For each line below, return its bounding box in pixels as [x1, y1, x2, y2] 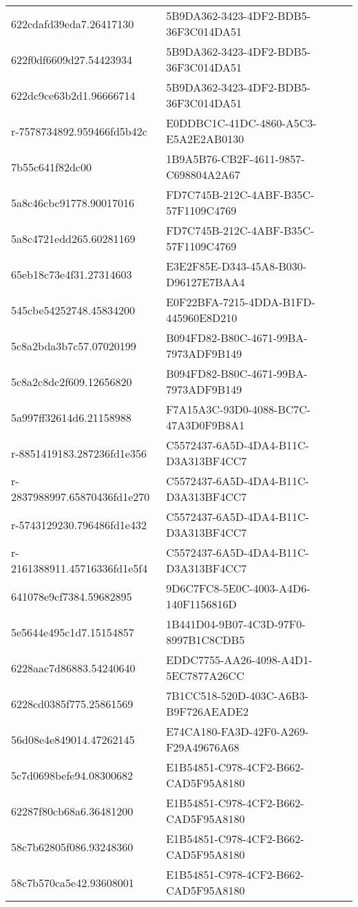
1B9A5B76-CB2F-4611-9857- [166, 151, 305, 167]
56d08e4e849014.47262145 [11, 731, 135, 747]
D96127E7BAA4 [166, 274, 245, 290]
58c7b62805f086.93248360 [11, 838, 134, 855]
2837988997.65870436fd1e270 [11, 489, 150, 504]
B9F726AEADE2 [166, 703, 249, 719]
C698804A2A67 [166, 167, 240, 182]
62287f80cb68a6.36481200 [11, 802, 134, 819]
